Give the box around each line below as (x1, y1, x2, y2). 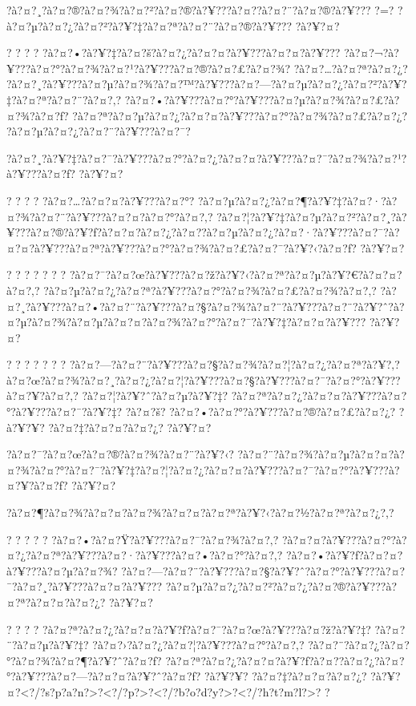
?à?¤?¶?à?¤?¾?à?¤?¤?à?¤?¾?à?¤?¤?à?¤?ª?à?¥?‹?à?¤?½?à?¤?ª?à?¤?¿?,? (6, 504, 394, 521)
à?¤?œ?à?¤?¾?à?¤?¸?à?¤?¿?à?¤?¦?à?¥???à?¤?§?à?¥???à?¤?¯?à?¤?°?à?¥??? (6, 371, 401, 388)
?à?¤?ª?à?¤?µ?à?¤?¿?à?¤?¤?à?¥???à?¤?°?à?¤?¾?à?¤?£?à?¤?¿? (72, 107, 408, 123)
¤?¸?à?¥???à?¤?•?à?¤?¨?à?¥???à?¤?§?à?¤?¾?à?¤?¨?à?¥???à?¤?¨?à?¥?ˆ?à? (6, 297, 405, 314)
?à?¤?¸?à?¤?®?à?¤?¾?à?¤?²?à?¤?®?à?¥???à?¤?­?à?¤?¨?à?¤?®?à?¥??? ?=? (6, 2, 394, 18)
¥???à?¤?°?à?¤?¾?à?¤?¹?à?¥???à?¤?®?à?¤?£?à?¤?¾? (6, 59, 291, 76)
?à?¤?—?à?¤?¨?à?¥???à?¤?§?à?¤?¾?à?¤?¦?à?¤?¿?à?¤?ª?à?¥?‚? (69, 356, 400, 373)
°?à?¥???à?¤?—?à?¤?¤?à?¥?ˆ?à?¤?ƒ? (6, 668, 201, 684)
